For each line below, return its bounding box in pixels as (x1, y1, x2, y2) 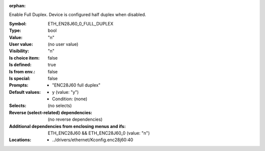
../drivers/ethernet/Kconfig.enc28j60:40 (52, 137, 133, 143)
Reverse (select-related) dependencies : (9, 109, 93, 115)
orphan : (9, 3, 26, 8)
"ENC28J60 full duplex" (52, 82, 101, 88)
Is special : (9, 75, 30, 81)
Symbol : (9, 21, 27, 26)
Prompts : (9, 82, 29, 88)
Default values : (9, 89, 41, 95)
